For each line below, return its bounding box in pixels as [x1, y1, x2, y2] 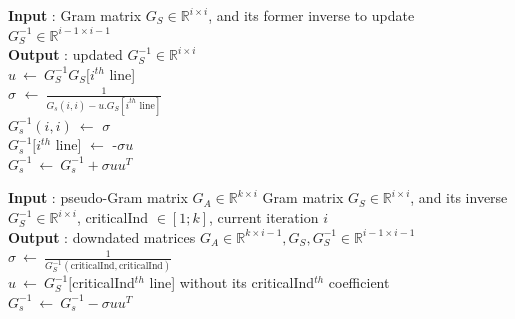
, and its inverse [410, 187, 508, 208]
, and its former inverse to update [208, 5, 415, 25]
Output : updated [8, 44, 123, 65]
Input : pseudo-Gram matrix [8, 187, 188, 208]
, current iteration [209, 207, 319, 228]
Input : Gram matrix [8, 5, 142, 25]
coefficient [328, 272, 390, 293]
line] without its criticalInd [149, 272, 315, 293]
